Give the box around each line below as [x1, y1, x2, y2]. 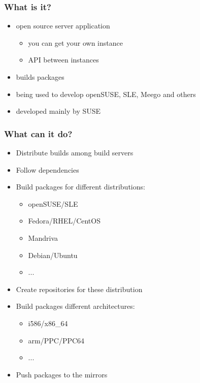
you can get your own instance [28, 37, 123, 48]
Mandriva [28, 232, 58, 243]
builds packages [16, 72, 64, 82]
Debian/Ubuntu [28, 249, 78, 260]
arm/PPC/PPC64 [28, 335, 85, 345]
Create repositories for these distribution [16, 283, 143, 294]
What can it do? [4, 127, 73, 140]
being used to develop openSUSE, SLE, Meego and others [16, 88, 196, 99]
